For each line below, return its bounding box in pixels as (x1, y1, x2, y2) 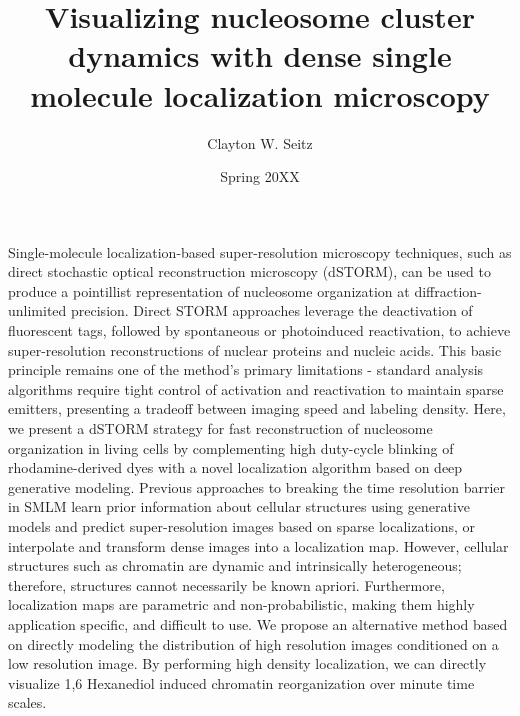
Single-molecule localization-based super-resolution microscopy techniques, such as (8, 241, 512, 262)
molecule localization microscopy (30, 74, 490, 115)
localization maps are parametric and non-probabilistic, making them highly (8, 594, 475, 615)
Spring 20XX (220, 166, 300, 187)
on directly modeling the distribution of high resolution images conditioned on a (8, 633, 499, 654)
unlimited (8, 300, 67, 321)
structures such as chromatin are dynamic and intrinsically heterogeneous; (8, 555, 462, 576)
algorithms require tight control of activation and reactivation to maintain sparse (8, 378, 504, 399)
